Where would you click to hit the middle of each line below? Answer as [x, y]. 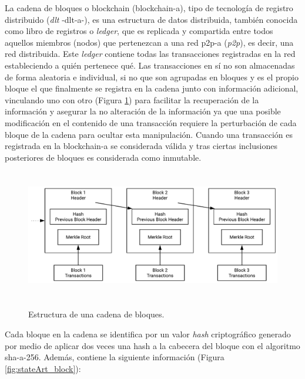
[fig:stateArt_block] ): [43, 368]
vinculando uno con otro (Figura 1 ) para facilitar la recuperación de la [132, 99]
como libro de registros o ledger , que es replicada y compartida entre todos [139, 31]
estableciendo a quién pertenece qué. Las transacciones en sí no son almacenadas [150, 65]
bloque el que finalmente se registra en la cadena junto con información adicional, [152, 88]
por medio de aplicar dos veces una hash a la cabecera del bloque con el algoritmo [152, 345]
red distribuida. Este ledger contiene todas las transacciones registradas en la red [150, 54]
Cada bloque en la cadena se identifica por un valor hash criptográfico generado [148, 334]
